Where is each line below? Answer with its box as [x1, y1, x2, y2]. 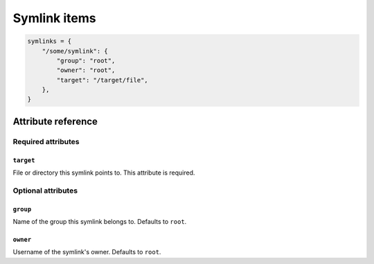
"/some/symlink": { [42, 47, 109, 55]
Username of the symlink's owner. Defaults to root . [12, 248, 161, 256]
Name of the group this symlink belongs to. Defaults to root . [12, 218, 187, 225]
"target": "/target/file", [56, 76, 148, 84]
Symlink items [12, 10, 96, 26]
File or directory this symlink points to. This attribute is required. [12, 168, 195, 177]
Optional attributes [12, 186, 78, 195]
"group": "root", [56, 56, 116, 64]
